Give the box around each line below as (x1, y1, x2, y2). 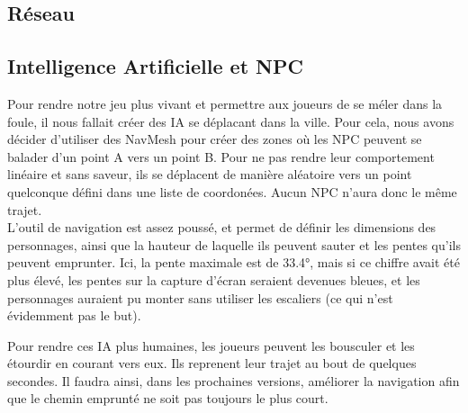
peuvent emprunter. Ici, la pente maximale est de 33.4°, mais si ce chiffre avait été (7, 253, 460, 272)
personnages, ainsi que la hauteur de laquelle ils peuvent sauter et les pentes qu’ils (7, 235, 461, 254)
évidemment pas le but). (7, 306, 141, 325)
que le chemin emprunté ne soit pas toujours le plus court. (7, 389, 328, 408)
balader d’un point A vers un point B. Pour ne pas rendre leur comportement (7, 147, 435, 166)
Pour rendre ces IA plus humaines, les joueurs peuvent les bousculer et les (7, 336, 415, 355)
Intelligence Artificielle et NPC (7, 52, 303, 80)
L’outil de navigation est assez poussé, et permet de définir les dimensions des (7, 218, 436, 237)
